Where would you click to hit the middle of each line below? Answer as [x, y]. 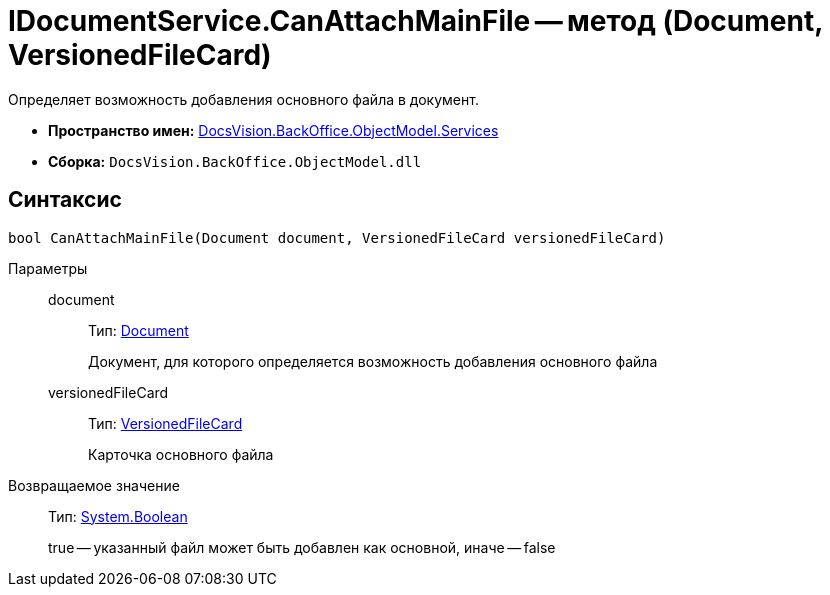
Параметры [48, 268]
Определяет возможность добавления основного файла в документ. [243, 99]
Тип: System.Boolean [118, 516]
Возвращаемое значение [94, 485]
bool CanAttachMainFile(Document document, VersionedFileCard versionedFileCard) [337, 237]
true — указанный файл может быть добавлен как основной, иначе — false [302, 547]
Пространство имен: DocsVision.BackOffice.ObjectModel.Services [273, 130]
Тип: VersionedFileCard [165, 423]
